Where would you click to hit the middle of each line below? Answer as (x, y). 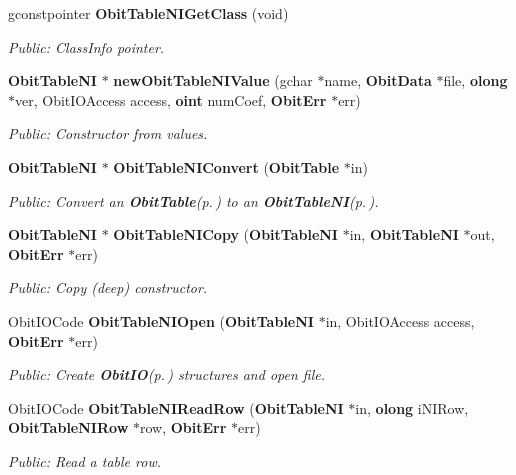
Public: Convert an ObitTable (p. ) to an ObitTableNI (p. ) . (193, 200)
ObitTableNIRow (68, 427)
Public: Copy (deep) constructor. (108, 287)
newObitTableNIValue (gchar (213, 80)
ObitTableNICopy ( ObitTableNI (225, 234)
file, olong (475, 80)
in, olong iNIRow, (412, 407)
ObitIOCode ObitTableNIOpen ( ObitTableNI (161, 320)
